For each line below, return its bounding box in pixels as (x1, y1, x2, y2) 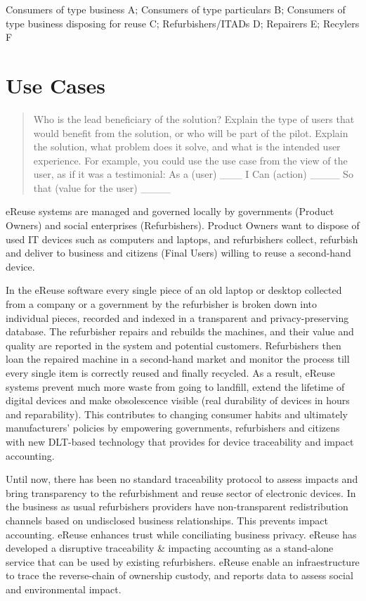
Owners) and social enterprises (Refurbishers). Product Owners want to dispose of (6, 218, 360, 233)
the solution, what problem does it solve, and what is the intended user (33, 139, 341, 154)
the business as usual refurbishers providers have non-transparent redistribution (6, 499, 348, 514)
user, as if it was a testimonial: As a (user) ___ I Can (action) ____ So (33, 167, 353, 181)
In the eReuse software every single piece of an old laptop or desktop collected (6, 283, 342, 297)
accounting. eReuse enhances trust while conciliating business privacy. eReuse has (6, 526, 357, 541)
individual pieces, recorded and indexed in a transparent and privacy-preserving (6, 310, 349, 325)
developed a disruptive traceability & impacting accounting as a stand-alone (6, 541, 334, 555)
